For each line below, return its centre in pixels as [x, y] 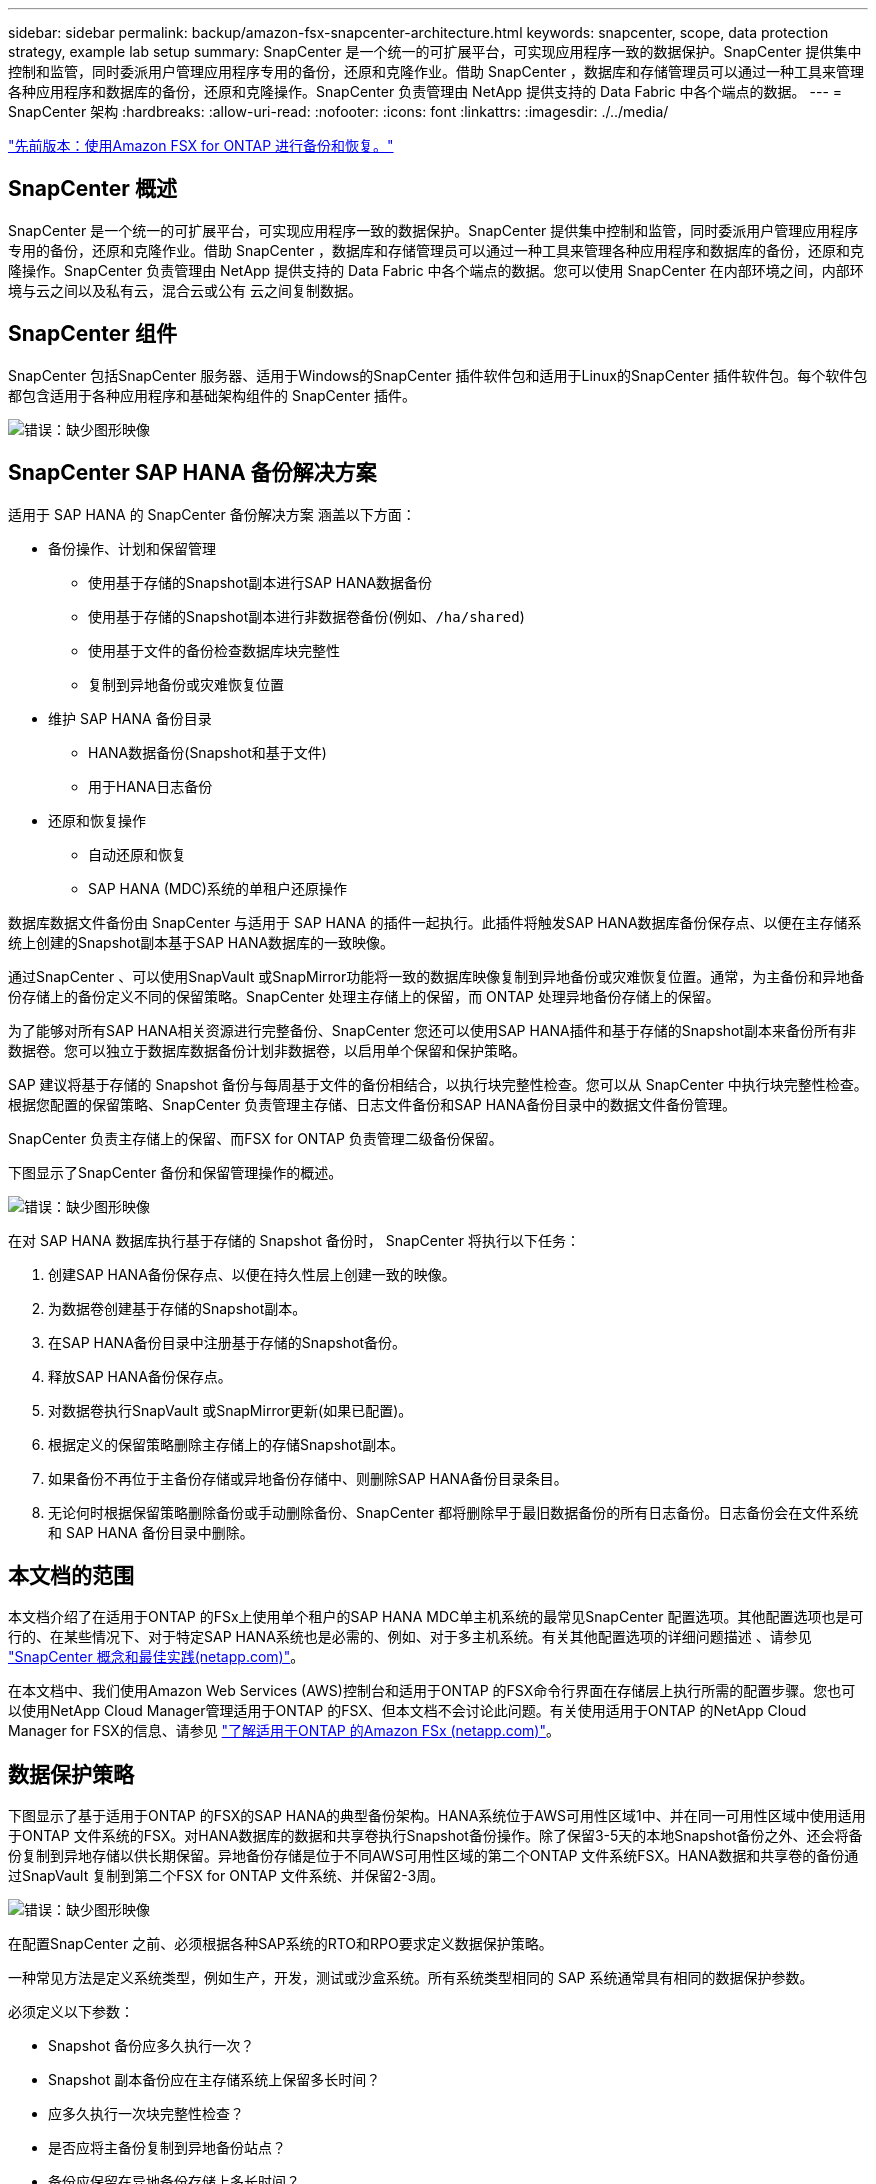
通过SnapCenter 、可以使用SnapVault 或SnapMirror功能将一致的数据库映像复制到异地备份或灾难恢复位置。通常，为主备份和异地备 [436, 976]
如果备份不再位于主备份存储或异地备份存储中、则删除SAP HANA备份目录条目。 [308, 1478]
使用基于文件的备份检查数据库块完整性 [214, 650]
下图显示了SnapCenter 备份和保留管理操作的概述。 [175, 1172]
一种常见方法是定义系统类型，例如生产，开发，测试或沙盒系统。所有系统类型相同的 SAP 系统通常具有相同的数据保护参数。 [411, 1978]
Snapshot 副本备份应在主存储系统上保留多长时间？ [214, 2080]
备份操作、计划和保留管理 [132, 548]
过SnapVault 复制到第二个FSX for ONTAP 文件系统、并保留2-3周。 [226, 1876]
